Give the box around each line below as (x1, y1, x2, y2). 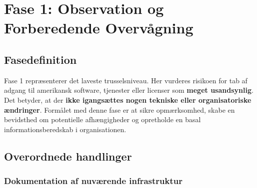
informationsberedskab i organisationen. (4, 124, 126, 134)
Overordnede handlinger (4, 148, 132, 164)
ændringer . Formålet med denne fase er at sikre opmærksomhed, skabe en (4, 104, 235, 115)
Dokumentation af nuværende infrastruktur (4, 175, 182, 187)
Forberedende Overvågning (4, 17, 193, 38)
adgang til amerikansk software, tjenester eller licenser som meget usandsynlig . (4, 85, 253, 95)
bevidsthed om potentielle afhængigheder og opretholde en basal (4, 114, 201, 125)
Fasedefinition (4, 51, 77, 67)
